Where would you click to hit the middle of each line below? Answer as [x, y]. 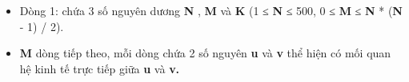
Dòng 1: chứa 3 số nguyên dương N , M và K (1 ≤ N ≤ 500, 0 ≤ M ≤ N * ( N [211, 10]
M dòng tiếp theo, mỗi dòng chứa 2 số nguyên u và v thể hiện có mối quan [205, 53]
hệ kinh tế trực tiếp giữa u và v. [100, 68]
